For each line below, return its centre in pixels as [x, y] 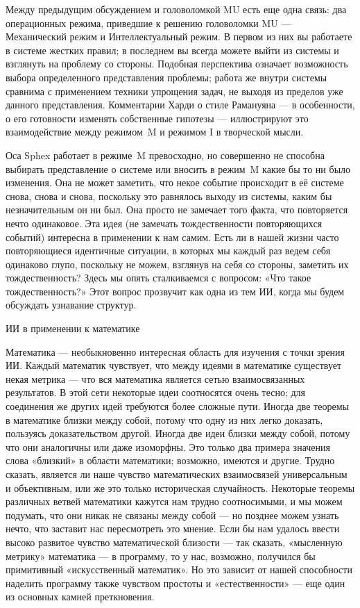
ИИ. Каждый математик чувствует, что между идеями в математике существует [174, 365]
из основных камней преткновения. [80, 597]
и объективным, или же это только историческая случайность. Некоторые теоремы [180, 487]
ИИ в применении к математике [73, 328]
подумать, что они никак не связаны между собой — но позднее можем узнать [172, 515]
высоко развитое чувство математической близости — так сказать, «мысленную [174, 542]
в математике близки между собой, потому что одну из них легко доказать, [164, 419]
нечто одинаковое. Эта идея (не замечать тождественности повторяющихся [164, 223]
